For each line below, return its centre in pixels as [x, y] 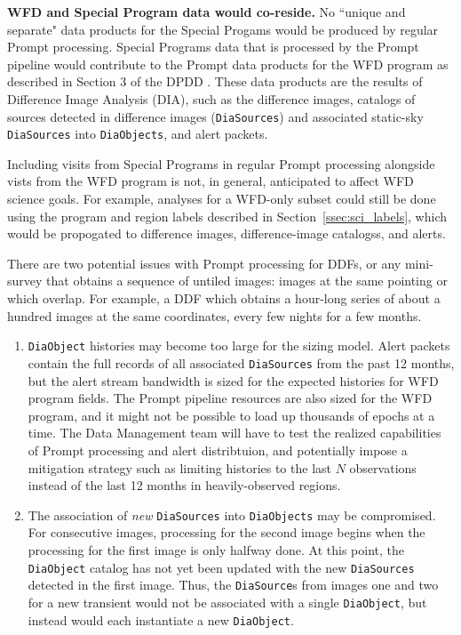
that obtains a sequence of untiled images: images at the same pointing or [247, 281]
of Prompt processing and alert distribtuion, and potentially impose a [218, 450]
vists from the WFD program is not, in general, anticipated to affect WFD [211, 181]
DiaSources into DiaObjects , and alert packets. [138, 134]
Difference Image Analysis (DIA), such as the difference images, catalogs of [211, 98]
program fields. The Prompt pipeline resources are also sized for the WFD [230, 398]
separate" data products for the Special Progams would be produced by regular [223, 29]
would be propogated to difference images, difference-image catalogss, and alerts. [227, 233]
